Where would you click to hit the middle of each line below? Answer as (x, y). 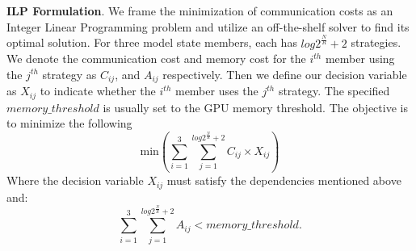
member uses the (216, 91)
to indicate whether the (98, 91)
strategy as (69, 74)
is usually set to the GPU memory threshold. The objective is (255, 107)
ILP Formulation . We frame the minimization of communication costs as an (200, 10)
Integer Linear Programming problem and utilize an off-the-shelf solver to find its (208, 26)
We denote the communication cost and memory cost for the (156, 59)
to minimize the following (69, 123)
